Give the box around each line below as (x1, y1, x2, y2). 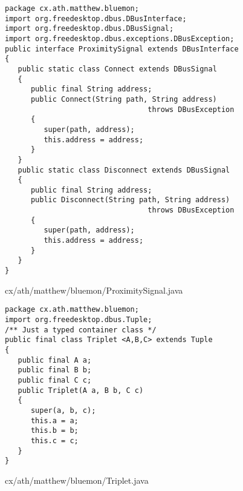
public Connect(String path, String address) (30, 94, 217, 104)
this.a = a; (30, 416, 79, 425)
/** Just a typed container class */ (5, 325, 157, 334)
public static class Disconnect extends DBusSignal (18, 165, 230, 174)
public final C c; (18, 375, 92, 384)
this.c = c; (30, 436, 79, 445)
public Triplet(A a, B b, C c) (18, 386, 144, 395)
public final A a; (18, 355, 92, 364)
